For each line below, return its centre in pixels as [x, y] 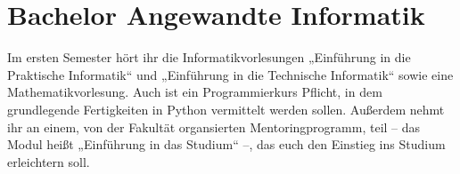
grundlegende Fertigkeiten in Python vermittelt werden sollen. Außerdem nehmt [226, 109]
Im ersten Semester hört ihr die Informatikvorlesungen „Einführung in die [209, 57]
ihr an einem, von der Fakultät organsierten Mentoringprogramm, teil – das [214, 127]
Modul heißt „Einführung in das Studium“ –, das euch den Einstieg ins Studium [226, 144]
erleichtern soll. [49, 161]
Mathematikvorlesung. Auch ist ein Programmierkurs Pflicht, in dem [195, 92]
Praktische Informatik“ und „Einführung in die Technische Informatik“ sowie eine [230, 74]
